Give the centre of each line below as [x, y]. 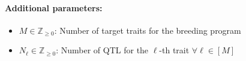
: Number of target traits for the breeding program [148, 30]
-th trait [174, 50]
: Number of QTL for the [102, 50]
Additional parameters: [54, 7]
